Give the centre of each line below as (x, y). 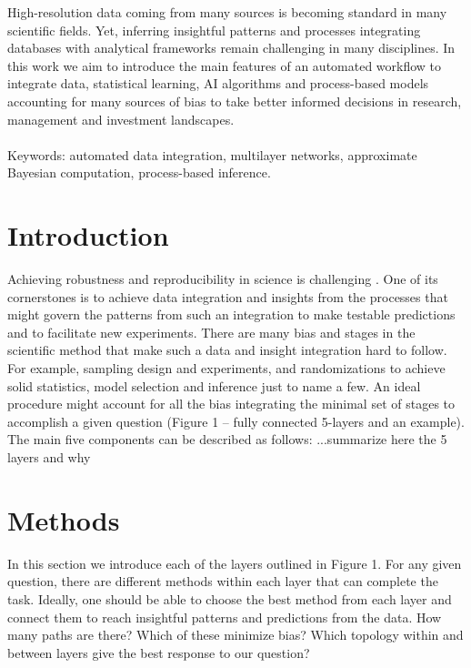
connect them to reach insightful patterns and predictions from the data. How (225, 617)
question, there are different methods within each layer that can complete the (223, 581)
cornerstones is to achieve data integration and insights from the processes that (228, 296)
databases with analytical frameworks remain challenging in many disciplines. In (231, 48)
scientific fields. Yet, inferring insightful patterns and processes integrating (214, 30)
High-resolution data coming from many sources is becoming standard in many (227, 12)
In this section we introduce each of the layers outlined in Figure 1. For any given (235, 563)
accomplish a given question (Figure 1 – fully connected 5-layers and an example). (236, 421)
